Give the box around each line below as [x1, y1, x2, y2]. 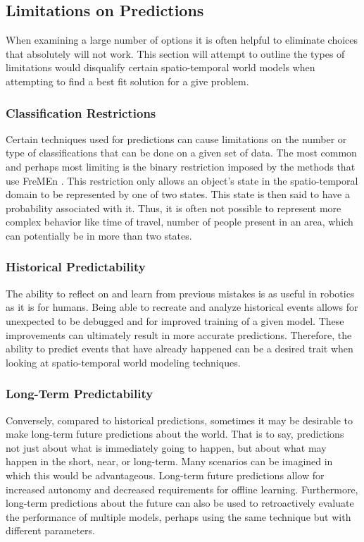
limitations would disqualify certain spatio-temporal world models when [6, 60, 315, 75]
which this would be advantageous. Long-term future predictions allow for [6, 467, 325, 482]
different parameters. [6, 523, 95, 538]
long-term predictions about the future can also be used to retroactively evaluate [6, 495, 354, 510]
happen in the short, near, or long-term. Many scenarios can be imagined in [6, 454, 333, 469]
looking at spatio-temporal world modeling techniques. [6, 355, 241, 369]
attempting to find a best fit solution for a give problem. [6, 73, 249, 88]
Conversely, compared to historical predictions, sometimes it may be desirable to [6, 412, 353, 427]
